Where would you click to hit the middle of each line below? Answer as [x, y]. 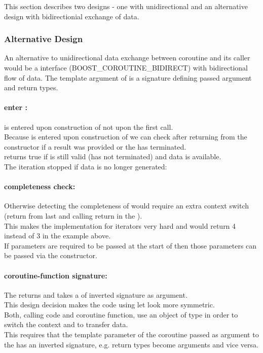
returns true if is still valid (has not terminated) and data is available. [113, 156]
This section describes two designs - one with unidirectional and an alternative [126, 6]
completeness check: [40, 186]
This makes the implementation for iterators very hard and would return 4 [120, 225]
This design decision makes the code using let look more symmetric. [109, 305]
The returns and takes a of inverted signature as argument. [96, 294]
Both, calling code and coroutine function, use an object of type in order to [121, 314]
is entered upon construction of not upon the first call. [89, 127]
